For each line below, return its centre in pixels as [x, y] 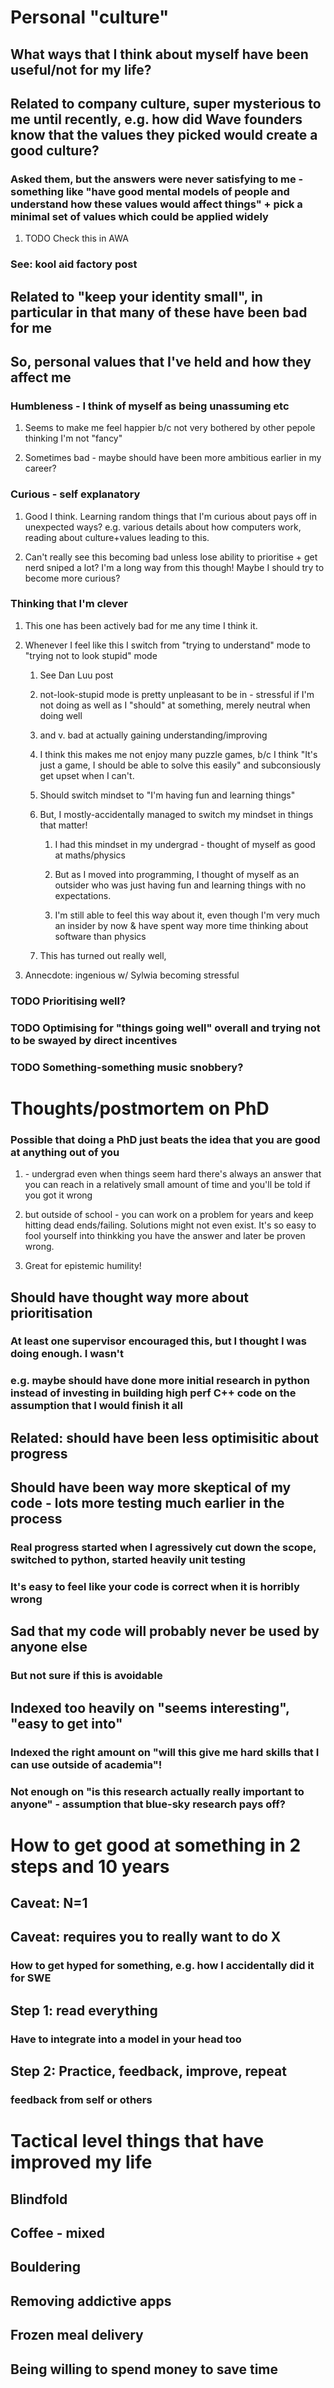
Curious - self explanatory [75, 494]
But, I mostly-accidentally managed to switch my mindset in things [176, 814]
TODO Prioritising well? [68, 1001]
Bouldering [45, 2267]
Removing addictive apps [91, 2301]
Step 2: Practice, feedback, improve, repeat [148, 2071]
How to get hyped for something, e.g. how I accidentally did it [162, 1966]
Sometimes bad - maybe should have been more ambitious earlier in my [173, 458]
